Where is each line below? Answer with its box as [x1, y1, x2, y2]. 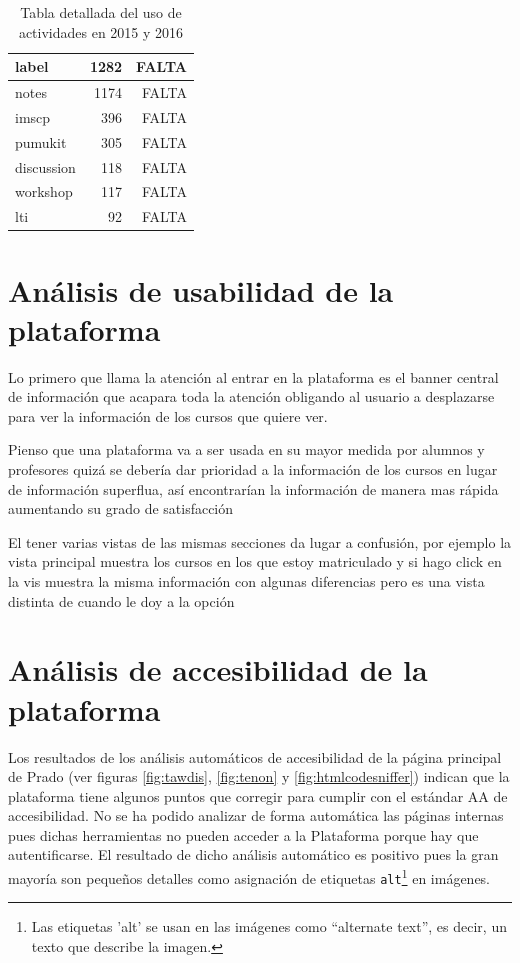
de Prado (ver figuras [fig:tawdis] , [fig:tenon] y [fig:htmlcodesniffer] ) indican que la [8, 766, 510, 787]
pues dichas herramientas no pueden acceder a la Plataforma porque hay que [8, 824, 479, 845]
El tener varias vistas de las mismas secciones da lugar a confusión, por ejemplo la [8, 531, 512, 552]
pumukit [15, 131, 67, 152]
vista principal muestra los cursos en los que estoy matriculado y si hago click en [8, 551, 502, 572]
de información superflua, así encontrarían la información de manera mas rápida [8, 478, 499, 499]
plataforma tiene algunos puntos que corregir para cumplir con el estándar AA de [8, 785, 508, 806]
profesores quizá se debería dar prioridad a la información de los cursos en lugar [8, 459, 498, 480]
